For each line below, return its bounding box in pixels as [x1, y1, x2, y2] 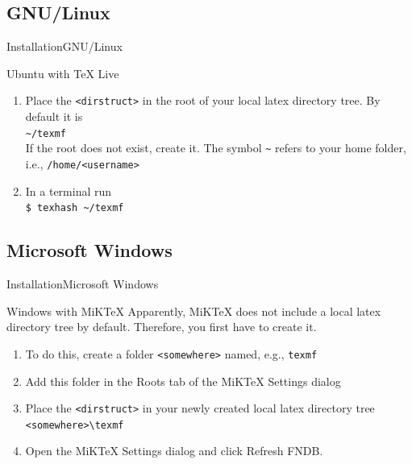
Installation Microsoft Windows [6, 275, 159, 292]
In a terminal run [25, 182, 112, 199]
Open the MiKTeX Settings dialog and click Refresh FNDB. [25, 442, 323, 459]
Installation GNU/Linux [6, 38, 123, 55]
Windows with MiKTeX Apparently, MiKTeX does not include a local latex [6, 302, 381, 319]
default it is [25, 108, 83, 125]
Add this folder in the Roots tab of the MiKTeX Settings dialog [25, 372, 341, 389]
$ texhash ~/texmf [25, 202, 124, 214]
